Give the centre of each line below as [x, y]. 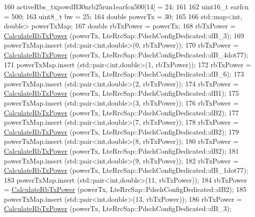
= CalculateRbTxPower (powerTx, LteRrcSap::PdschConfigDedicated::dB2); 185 [125, 189]
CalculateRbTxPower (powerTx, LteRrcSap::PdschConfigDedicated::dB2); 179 [121, 131]
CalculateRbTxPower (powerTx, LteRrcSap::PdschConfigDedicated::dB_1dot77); [126, 170]
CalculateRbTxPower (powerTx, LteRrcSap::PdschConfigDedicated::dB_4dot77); [126, 54]
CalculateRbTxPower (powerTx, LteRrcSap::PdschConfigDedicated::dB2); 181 [121, 150]
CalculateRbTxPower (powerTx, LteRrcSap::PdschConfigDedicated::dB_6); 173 [124, 74]
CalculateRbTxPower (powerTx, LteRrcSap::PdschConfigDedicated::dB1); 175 [121, 93]
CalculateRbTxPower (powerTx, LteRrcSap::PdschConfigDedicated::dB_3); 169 [124, 35]
